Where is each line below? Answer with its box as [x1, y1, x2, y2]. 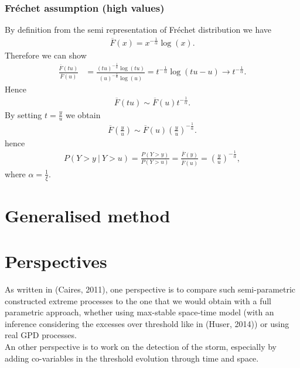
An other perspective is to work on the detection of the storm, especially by [5, 341, 277, 353]
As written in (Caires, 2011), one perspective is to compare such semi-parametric [5, 283, 296, 295]
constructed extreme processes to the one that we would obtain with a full [5, 294, 271, 307]
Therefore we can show [5, 49, 87, 61]
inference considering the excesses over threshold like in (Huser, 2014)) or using [5, 317, 289, 329]
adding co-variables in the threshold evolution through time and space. [5, 352, 259, 364]
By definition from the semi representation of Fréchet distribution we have [5, 23, 272, 36]
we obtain [65, 108, 101, 121]
